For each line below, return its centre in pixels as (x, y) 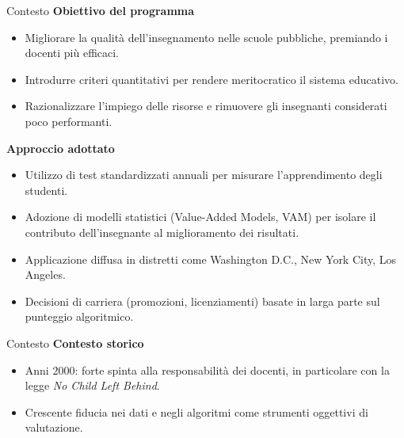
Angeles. (45, 274)
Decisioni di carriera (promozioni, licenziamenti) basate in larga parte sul (202, 301)
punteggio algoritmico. (79, 316)
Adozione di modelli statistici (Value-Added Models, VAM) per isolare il (200, 217)
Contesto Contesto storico (75, 343)
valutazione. (54, 427)
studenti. (46, 190)
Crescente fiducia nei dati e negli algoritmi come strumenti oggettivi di (196, 411)
